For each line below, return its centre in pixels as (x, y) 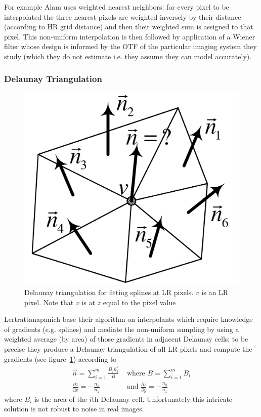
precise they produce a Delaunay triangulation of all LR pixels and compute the (128, 349)
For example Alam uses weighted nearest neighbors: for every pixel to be (117, 7)
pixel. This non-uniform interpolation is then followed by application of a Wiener (130, 36)
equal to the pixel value (139, 302)
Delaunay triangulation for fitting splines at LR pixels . (109, 292)
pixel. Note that (49, 302)
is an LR (215, 292)
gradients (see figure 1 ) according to (60, 359)
